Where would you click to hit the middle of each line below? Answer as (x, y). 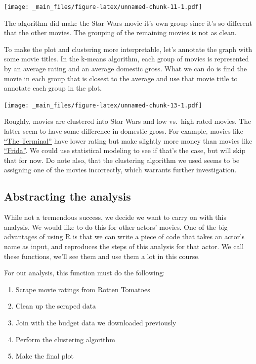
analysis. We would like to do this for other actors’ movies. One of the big (116, 227)
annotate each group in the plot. (53, 88)
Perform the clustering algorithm (65, 339)
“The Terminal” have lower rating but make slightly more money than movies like (128, 140)
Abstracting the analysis (67, 196)
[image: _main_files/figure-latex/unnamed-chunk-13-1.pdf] (103, 105)
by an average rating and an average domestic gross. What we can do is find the (126, 69)
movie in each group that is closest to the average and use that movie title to (121, 78)
